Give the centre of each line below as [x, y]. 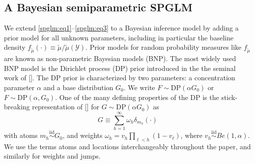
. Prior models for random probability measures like [164, 47]
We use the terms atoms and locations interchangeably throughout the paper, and [127, 146]
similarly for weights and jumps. [52, 156]
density [15, 47]
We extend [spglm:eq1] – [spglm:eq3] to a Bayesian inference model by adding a [121, 28]
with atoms [21, 135]
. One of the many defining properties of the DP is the [137, 97]
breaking [17, 107]
